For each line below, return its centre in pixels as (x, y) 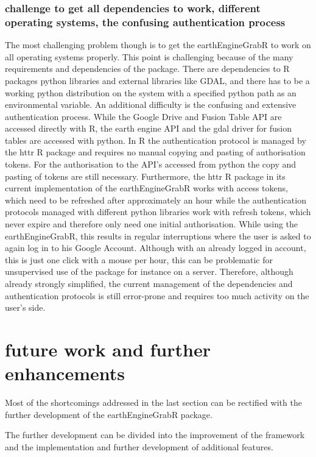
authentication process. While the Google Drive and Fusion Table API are (143, 116)
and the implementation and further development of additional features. (139, 446)
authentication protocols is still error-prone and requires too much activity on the (157, 295)
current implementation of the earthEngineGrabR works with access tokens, (146, 188)
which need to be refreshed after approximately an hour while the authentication (156, 200)
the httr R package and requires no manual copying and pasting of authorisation (155, 152)
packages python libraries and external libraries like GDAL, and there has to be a (157, 80)
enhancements (65, 373)
